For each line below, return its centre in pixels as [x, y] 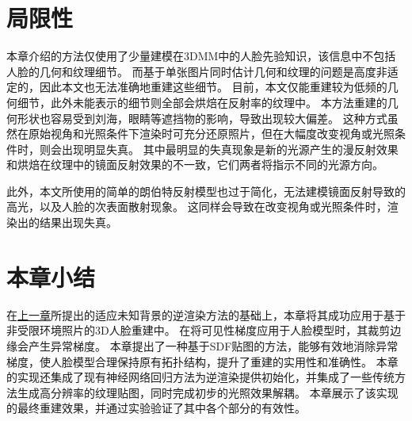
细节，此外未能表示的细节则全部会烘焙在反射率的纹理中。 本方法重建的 [202, 102]
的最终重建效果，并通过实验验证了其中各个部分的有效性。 [156, 408]
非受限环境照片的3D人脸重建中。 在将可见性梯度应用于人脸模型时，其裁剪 [198, 330]
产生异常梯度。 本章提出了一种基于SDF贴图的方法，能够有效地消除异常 [213, 345]
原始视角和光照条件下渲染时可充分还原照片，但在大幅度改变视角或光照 [211, 134]
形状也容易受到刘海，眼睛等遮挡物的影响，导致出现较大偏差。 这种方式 [202, 118]
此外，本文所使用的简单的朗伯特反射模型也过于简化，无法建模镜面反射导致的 [206, 191]
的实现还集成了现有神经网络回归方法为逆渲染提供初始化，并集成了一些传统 [200, 377]
